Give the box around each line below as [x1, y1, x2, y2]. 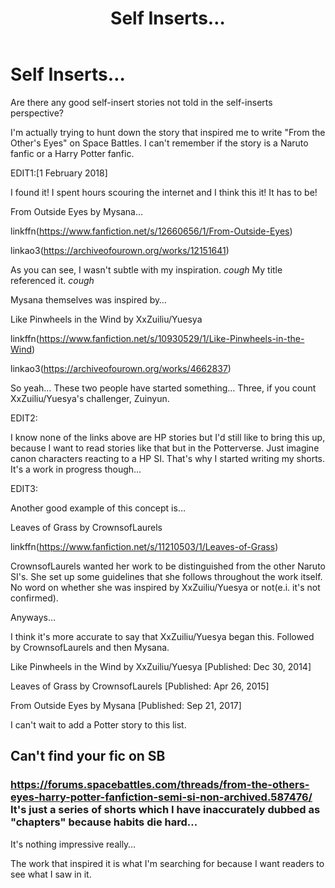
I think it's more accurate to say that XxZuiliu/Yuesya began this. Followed [10, 630, 315, 642]
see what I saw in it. [10, 868, 92, 880]
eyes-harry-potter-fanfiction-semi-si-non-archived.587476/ [10, 790, 313, 804]
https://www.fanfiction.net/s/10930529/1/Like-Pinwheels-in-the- [38, 332, 305, 344]
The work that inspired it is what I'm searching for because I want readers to [10, 857, 325, 869]
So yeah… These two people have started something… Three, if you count [10, 382, 317, 394]
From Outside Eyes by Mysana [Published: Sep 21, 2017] [10, 699, 242, 711]
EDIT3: [10, 482, 38, 494]
